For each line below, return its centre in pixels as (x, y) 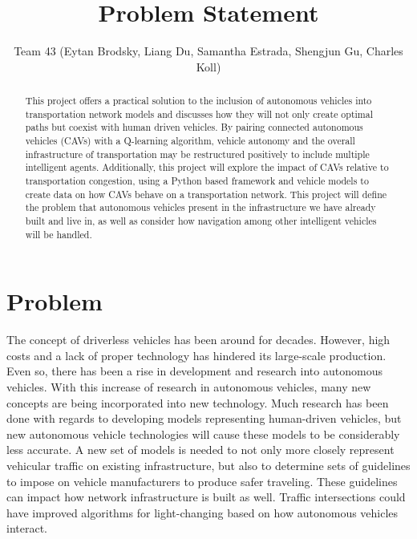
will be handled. (59, 234)
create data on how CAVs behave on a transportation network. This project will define (206, 194)
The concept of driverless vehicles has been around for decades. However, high (198, 340)
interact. (27, 528)
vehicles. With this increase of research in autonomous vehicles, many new (189, 387)
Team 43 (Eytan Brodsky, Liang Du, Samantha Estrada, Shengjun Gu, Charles (208, 51)
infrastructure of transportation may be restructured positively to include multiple (197, 154)
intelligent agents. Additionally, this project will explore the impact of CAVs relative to (207, 167)
